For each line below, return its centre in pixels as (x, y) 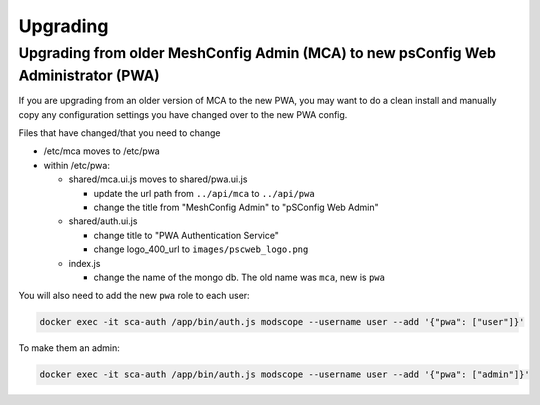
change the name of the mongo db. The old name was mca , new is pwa (239, 277)
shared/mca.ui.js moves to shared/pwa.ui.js (158, 179)
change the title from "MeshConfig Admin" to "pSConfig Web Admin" (236, 207)
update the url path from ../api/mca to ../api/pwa (204, 193)
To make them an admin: (69, 348)
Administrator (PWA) (89, 75)
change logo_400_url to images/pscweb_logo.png (201, 249)
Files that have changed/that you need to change (119, 133)
